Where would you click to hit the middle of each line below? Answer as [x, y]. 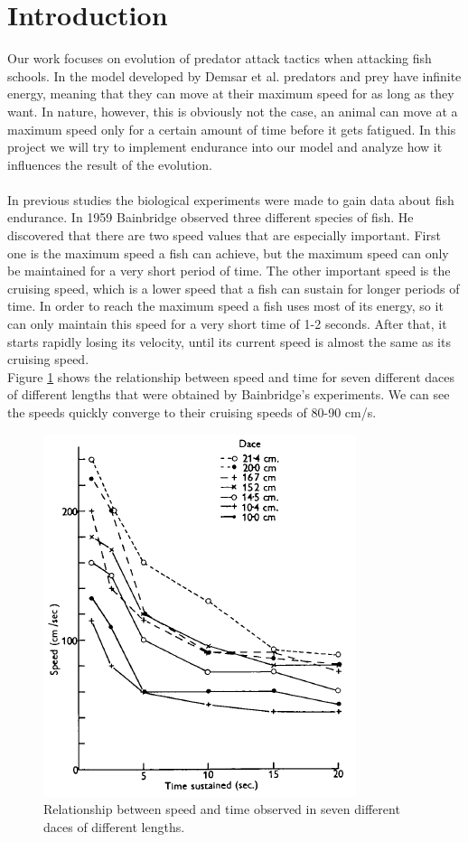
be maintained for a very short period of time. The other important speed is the [229, 271]
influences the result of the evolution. [110, 164]
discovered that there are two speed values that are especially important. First [224, 235]
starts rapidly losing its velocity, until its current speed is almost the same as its [229, 341]
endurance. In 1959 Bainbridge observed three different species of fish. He [211, 217]
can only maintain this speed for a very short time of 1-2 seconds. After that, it [227, 324]
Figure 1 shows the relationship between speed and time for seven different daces [231, 376]
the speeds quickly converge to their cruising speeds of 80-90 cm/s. [192, 412]
